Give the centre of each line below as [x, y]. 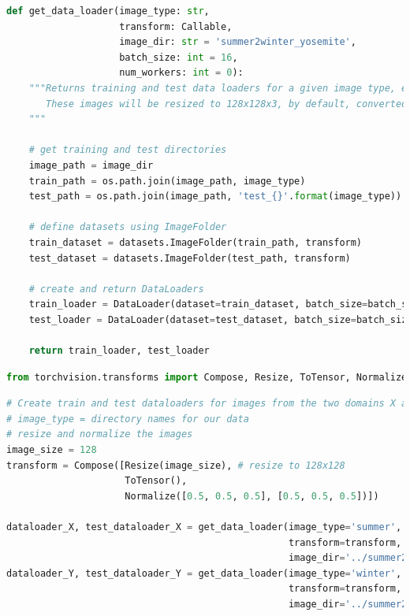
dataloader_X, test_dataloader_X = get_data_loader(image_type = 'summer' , [204, 527]
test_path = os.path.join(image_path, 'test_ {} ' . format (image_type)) [215, 197]
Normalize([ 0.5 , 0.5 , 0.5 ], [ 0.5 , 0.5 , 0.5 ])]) [252, 496]
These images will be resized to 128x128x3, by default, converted [227, 104]
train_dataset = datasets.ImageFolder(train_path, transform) [196, 242]
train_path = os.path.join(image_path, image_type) [167, 181]
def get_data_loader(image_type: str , [108, 11]
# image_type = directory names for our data [128, 419]
